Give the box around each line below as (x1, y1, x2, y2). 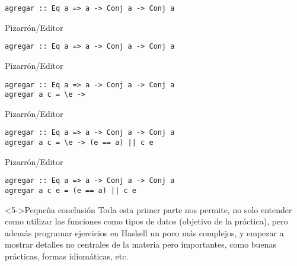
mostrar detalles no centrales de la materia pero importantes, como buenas (5, 238, 276, 251)
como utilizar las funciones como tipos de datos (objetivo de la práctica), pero (5, 215, 288, 227)
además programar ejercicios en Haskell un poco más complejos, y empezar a (5, 226, 284, 239)
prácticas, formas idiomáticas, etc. (5, 250, 129, 262)
